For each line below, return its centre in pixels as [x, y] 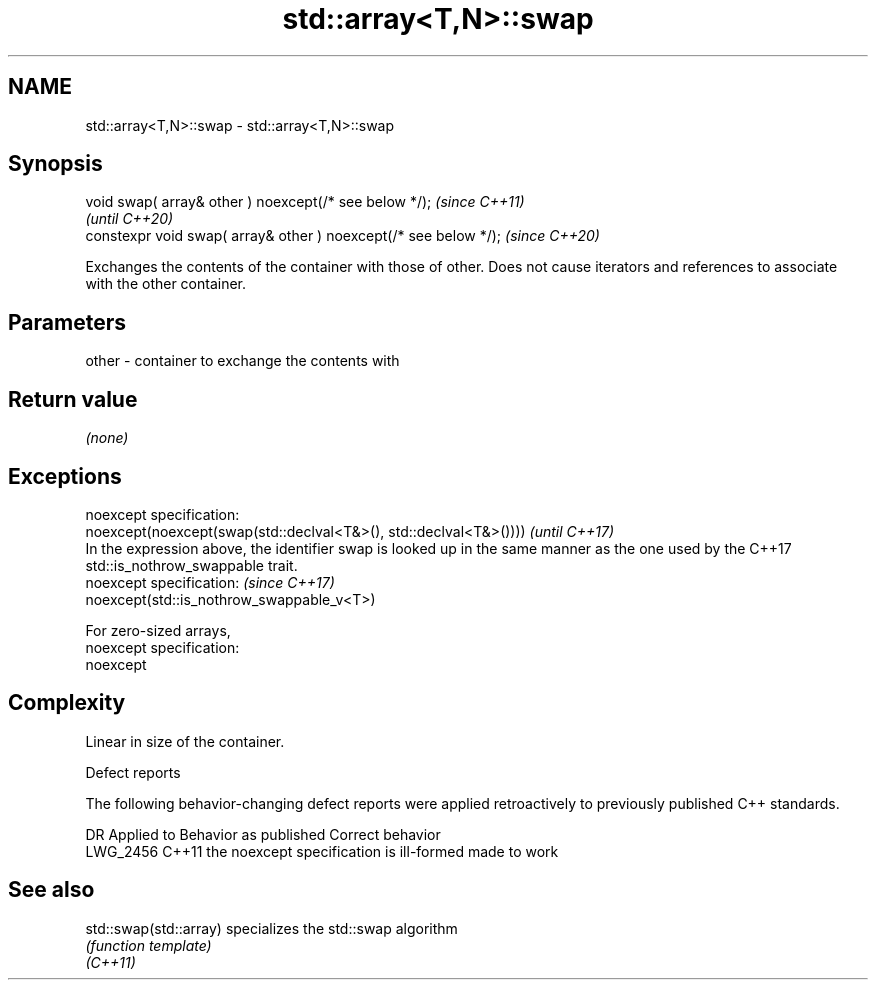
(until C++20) [129, 219]
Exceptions [65, 476]
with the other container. [166, 284]
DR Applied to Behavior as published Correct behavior [263, 834]
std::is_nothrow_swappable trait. [191, 565]
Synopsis [55, 164]
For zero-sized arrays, [158, 630]
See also [51, 890]
